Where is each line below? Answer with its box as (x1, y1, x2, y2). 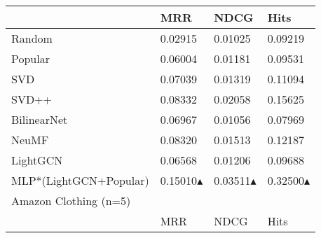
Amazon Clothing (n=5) (11, 192, 131, 209)
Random (11, 30, 53, 46)
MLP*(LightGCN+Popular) (11, 172, 149, 188)
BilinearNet (11, 111, 68, 127)
